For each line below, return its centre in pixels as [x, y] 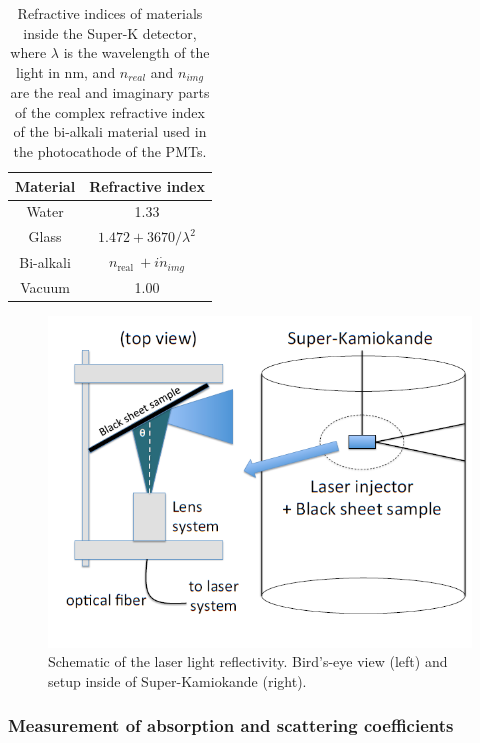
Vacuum [45, 286]
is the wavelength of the [136, 52]
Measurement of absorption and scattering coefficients [231, 725]
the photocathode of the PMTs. [110, 151]
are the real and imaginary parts [110, 92]
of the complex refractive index [110, 111]
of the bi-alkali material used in [110, 131]
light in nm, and [65, 71]
